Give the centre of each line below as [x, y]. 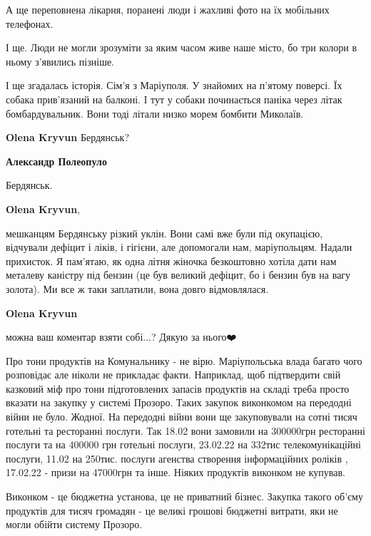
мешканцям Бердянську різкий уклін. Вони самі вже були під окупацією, [164, 233]
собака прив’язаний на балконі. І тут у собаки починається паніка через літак [174, 99]
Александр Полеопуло [56, 161]
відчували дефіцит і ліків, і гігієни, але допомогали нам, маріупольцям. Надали [179, 247]
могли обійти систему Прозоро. [74, 524]
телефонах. [30, 23]
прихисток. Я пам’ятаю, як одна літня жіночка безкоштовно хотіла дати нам [171, 261]
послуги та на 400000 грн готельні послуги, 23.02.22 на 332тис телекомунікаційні [183, 444]
